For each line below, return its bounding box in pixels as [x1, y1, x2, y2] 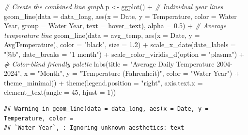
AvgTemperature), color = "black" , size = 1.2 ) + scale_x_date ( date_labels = [4, 39, 236, 50]
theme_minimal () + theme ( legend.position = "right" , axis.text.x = [4, 77, 203, 87]
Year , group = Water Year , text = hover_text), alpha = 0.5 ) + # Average [4, 20, 226, 31]
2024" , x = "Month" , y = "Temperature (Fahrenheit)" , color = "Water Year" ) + [4, 68, 240, 78]
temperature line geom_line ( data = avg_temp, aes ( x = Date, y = [4, 30, 200, 40]
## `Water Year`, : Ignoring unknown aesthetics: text [4, 124, 185, 132]
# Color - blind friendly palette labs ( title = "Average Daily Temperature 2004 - [4, 58, 232, 68]
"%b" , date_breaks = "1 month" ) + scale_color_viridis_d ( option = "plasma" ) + [4, 49, 245, 59]
